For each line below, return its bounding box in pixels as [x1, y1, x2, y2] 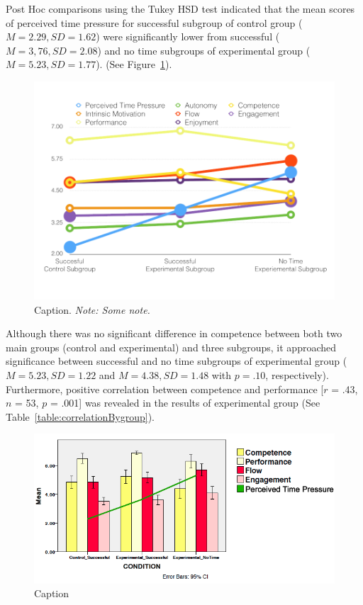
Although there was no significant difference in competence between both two [6, 326, 342, 341]
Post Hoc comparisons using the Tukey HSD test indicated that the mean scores [6, 1, 355, 16]
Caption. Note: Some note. [34, 302, 150, 317]
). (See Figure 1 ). [96, 57, 172, 72]
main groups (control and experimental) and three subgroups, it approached [6, 339, 337, 354]
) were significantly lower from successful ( [96, 29, 280, 44]
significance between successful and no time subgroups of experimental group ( [6, 354, 347, 368]
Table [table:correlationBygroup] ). [6, 409, 155, 424]
